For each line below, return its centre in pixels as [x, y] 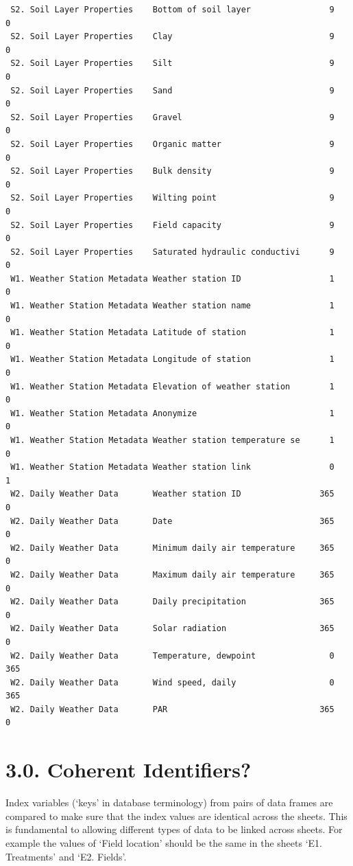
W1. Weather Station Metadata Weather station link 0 [172, 467]
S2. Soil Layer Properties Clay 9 [172, 37]
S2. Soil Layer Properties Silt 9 [172, 64]
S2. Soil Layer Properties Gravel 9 [172, 117]
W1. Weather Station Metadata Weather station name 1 [172, 306]
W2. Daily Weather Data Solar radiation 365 [172, 629]
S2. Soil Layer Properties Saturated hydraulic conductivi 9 [172, 252]
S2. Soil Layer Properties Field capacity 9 [172, 225]
